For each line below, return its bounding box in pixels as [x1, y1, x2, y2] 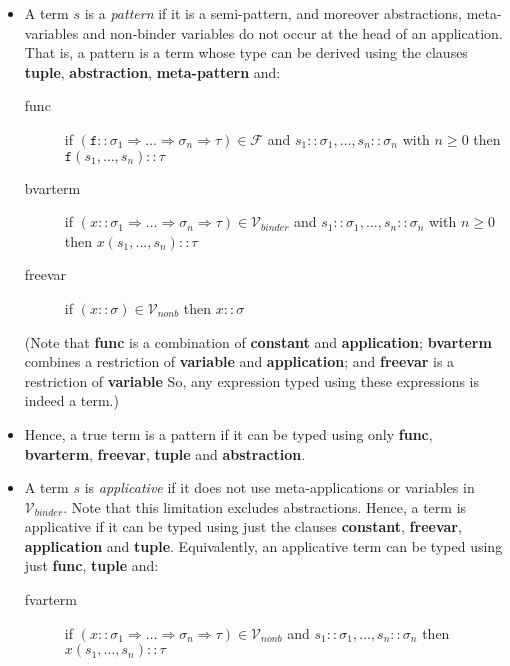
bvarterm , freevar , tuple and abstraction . [24, 443, 306, 464]
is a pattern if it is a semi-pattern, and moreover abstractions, [84, 3, 462, 23]
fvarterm [24, 589, 77, 610]
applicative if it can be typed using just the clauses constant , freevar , [24, 516, 462, 537]
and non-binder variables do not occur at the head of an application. [82, 22, 503, 43]
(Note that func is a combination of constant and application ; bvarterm [24, 331, 492, 352]
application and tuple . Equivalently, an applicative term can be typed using [24, 535, 503, 556]
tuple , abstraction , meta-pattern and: [24, 61, 281, 82]
